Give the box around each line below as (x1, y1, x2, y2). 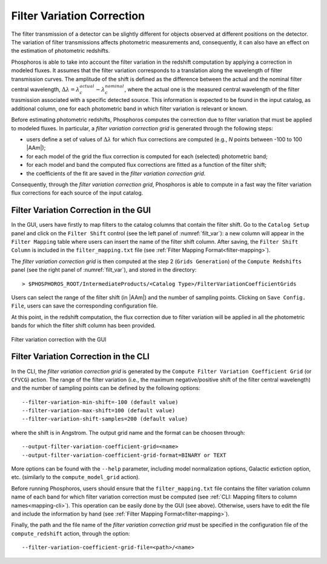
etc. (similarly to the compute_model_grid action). (11, 474, 140, 481)
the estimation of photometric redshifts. (11, 47, 110, 55)
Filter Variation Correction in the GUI (11, 205, 151, 215)
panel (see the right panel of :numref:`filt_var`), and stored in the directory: (11, 266, 197, 274)
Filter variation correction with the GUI (11, 335, 107, 343)
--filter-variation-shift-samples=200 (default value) (22, 415, 188, 423)
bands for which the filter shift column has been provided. (11, 322, 156, 329)
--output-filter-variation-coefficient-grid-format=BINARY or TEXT (22, 452, 226, 458)
